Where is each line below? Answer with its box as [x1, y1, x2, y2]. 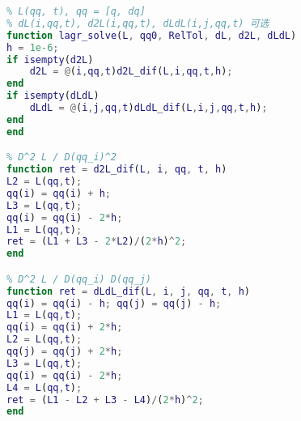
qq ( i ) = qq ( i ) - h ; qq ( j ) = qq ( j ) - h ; [6, 297, 222, 309]
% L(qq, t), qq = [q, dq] [6, 6, 146, 17]
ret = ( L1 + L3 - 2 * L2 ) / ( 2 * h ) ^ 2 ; [6, 236, 187, 248]
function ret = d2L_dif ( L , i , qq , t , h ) [6, 164, 227, 176]
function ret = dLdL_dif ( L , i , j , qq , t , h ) [6, 285, 250, 297]
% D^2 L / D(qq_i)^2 [6, 151, 117, 164]
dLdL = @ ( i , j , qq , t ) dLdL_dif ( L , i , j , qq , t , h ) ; [29, 102, 268, 113]
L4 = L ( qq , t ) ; [6, 381, 83, 393]
